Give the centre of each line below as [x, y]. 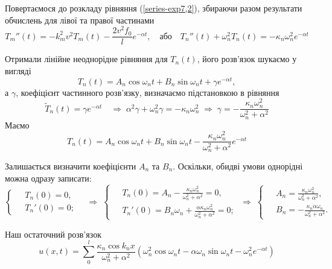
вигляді [18, 70]
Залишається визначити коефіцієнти [71, 166]
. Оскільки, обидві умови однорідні [238, 166]
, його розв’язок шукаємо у [247, 59]
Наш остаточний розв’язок [53, 234]
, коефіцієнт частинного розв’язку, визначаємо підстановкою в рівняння [148, 92]
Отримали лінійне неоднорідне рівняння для [86, 59]
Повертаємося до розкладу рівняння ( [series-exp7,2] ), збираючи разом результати [154, 8]
